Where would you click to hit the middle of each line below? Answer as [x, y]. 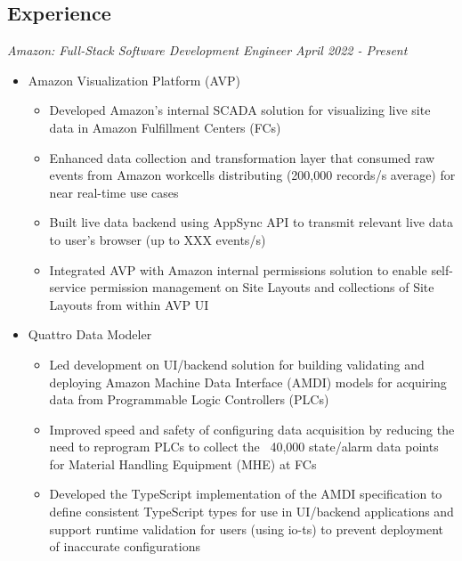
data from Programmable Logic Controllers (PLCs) [189, 399]
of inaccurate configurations [125, 546]
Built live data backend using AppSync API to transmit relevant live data [251, 222]
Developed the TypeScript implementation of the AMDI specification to [246, 494]
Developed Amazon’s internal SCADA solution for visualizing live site [240, 110]
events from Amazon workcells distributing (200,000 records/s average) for [252, 175]
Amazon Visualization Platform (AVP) [134, 80]
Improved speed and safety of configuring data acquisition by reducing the [252, 429]
